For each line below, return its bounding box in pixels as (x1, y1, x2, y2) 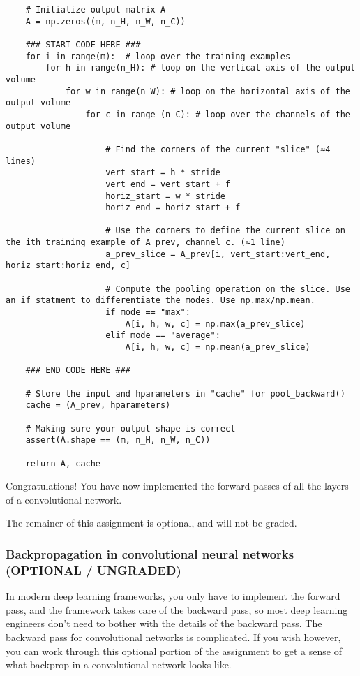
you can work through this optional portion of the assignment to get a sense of (6, 643, 342, 658)
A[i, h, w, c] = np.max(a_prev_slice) (125, 318, 306, 329)
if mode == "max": (105, 307, 190, 318)
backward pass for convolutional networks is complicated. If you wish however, (6, 629, 341, 644)
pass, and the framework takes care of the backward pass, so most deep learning (6, 602, 348, 617)
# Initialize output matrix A (25, 5, 166, 15)
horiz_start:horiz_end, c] (6, 260, 130, 271)
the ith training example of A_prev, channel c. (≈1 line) (6, 237, 285, 248)
